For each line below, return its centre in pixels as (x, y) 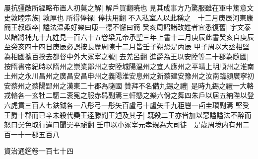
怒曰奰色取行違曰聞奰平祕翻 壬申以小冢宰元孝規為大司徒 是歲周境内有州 (123, 124)
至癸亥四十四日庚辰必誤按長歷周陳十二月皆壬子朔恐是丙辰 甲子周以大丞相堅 (127, 46)
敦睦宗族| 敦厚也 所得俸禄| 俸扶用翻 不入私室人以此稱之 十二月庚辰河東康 (132, 17)
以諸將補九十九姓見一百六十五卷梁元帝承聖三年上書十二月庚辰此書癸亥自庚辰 (129, 37)
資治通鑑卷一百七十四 (39, 151)
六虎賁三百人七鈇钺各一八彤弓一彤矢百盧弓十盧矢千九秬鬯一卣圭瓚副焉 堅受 (127, 105)
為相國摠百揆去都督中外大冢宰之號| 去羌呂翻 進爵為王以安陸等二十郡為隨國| (127, 56)
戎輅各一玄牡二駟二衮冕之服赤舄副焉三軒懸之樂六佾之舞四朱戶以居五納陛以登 (129, 95)
